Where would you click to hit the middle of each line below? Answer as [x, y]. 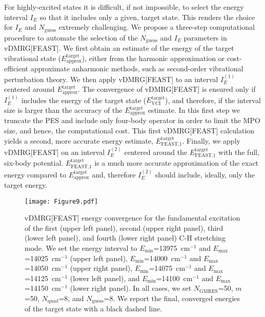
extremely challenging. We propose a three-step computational [157, 27]
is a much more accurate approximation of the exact [177, 163]
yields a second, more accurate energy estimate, [79, 140]
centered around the [156, 152]
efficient [16, 68]
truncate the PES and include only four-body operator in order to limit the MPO [132, 120]
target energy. [26, 184]
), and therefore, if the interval [213, 100]
